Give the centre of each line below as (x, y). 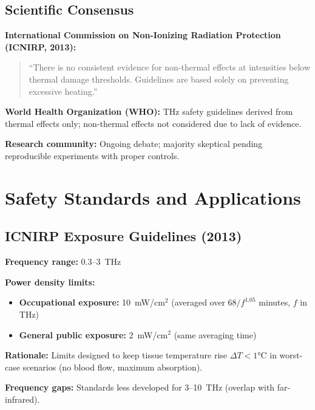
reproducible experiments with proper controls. (92, 155)
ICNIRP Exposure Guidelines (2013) (124, 236)
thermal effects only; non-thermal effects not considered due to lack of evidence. (153, 123)
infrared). (22, 399)
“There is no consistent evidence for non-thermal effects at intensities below (170, 67)
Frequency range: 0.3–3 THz (63, 261)
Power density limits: (50, 282)
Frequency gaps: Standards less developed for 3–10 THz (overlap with (140, 387)
